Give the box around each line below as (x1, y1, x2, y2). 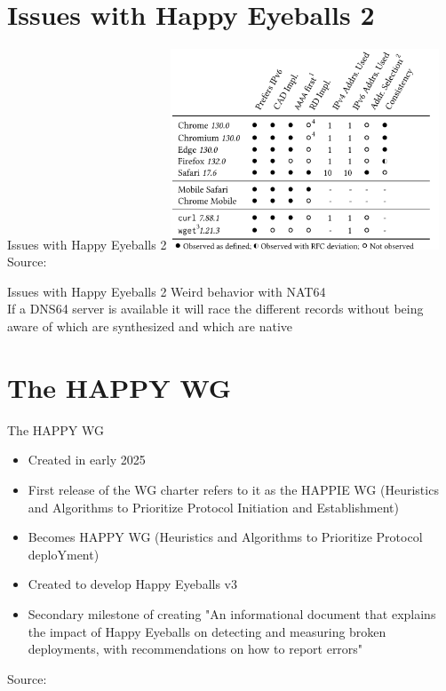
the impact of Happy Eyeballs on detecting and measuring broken (28, 622, 386, 640)
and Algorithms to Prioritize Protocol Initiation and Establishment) (28, 497, 399, 516)
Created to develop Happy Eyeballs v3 (28, 575, 237, 593)
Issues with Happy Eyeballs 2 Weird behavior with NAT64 (7, 282, 326, 300)
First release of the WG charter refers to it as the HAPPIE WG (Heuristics (28, 480, 439, 498)
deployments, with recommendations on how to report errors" (28, 639, 363, 658)
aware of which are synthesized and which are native (7, 317, 293, 336)
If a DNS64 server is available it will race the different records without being (7, 299, 424, 318)
